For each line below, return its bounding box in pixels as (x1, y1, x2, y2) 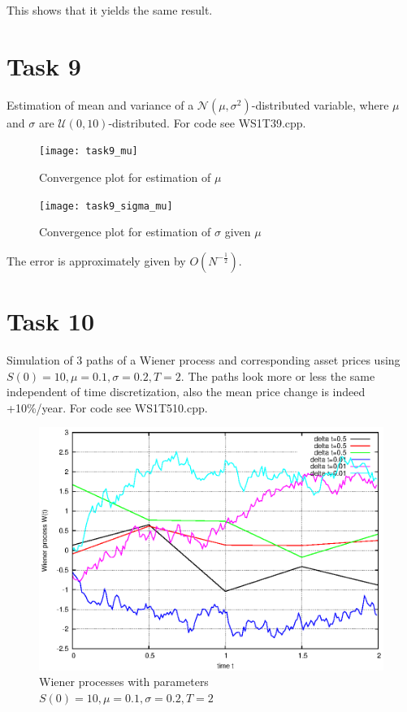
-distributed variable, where (251, 96, 389, 113)
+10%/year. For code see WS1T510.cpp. (6, 399, 208, 416)
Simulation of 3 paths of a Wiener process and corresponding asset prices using (6, 351, 401, 368)
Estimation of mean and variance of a (6, 96, 194, 113)
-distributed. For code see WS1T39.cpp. (108, 114, 306, 131)
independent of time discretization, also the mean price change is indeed (6, 383, 366, 400)
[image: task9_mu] (39, 145, 138, 158)
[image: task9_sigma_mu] (39, 200, 173, 212)
